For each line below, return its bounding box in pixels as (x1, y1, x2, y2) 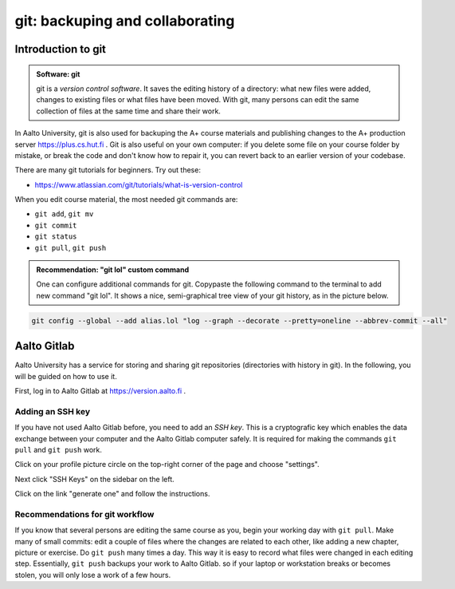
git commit (34, 220, 77, 230)
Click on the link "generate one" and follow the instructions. (14, 489, 210, 499)
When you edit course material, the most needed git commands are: (14, 195, 238, 204)
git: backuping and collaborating (14, 12, 235, 30)
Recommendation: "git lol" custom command (36, 265, 190, 275)
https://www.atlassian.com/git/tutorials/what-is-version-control (34, 180, 243, 189)
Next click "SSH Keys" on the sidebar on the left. (14, 474, 175, 484)
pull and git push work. (14, 445, 103, 454)
